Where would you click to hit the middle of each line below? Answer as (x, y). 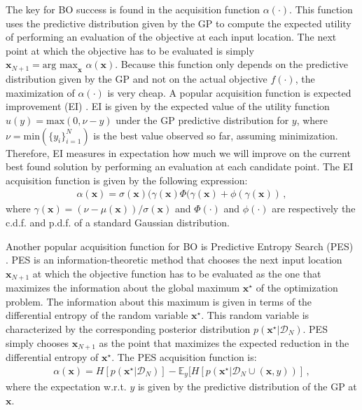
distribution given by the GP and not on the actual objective (137, 79)
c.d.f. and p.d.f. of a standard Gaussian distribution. (118, 222)
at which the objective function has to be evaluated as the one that (177, 273)
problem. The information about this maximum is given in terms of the (159, 301)
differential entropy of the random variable (97, 315)
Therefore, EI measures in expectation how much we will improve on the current (178, 152)
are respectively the (314, 209)
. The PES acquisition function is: (184, 357)
